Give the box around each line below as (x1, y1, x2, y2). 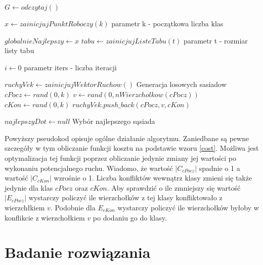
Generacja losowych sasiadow (136, 79, 227, 90)
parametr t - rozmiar (183, 35, 248, 46)
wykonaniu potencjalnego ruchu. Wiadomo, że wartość (5, 162, 173, 173)
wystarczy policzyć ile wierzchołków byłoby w (117, 202, 259, 212)
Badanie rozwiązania (5, 242, 151, 262)
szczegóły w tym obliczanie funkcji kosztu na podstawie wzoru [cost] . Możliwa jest (5, 143, 259, 153)
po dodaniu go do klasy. (93, 212, 167, 223)
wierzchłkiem (5, 202, 45, 212)
